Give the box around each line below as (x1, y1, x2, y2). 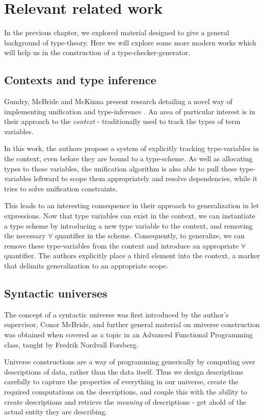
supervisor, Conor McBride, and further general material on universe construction (4, 319, 260, 330)
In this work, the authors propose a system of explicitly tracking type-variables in (4, 143, 259, 154)
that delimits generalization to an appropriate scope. (4, 260, 168, 271)
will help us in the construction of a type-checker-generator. (4, 47, 191, 58)
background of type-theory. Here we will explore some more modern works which (4, 37, 256, 47)
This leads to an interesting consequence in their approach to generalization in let (4, 200, 259, 211)
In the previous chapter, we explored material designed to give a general (4, 27, 229, 38)
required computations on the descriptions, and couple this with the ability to (4, 386, 247, 397)
